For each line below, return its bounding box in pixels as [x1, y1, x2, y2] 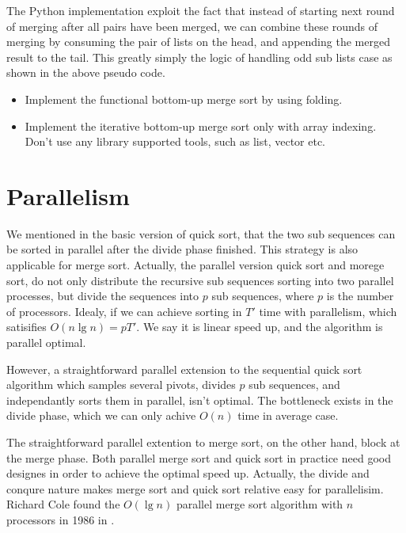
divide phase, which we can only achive [6, 407, 196, 424]
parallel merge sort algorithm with [176, 496, 343, 512]
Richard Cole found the [6, 496, 120, 512]
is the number [326, 287, 394, 304]
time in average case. [237, 407, 339, 424]
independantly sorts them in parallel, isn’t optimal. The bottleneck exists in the [6, 391, 393, 408]
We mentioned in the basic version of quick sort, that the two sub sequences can [6, 225, 396, 242]
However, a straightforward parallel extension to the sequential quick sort [6, 360, 362, 377]
